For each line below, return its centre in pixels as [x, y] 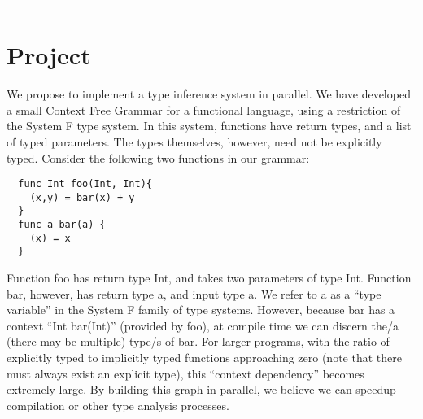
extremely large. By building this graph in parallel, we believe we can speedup [201, 389]
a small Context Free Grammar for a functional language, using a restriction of [204, 109]
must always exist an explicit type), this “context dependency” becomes [185, 373]
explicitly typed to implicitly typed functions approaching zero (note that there [204, 357]
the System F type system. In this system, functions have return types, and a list [209, 126]
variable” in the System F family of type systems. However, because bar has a [201, 310]
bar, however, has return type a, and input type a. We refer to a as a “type [194, 293]
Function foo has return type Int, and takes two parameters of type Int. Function [209, 278]
